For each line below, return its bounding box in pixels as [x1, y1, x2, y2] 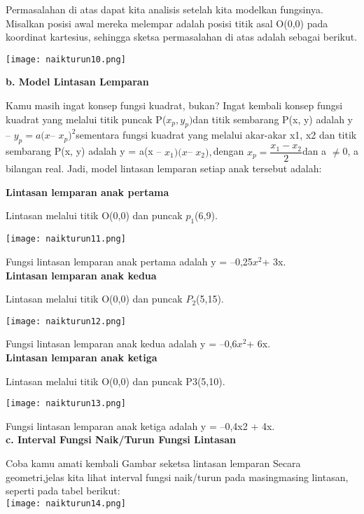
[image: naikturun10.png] [6, 54, 126, 64]
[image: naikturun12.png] [6, 316, 126, 326]
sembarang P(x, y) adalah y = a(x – [6, 144, 162, 158]
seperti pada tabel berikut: [6, 483, 120, 498]
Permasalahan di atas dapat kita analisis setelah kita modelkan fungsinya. [6, 2, 323, 16]
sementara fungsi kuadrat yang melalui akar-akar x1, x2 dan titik [76, 127, 357, 142]
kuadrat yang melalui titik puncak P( [6, 111, 167, 126]
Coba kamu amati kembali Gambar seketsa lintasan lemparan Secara [6, 455, 301, 470]
